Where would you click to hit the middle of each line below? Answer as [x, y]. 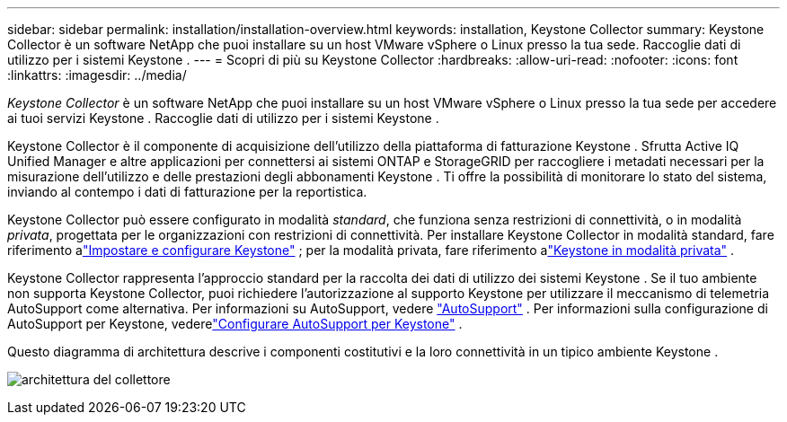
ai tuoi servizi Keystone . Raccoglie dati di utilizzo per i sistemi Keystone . [223, 118]
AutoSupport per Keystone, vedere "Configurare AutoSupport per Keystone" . [235, 324]
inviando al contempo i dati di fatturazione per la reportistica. [187, 192]
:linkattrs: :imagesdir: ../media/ [97, 75]
